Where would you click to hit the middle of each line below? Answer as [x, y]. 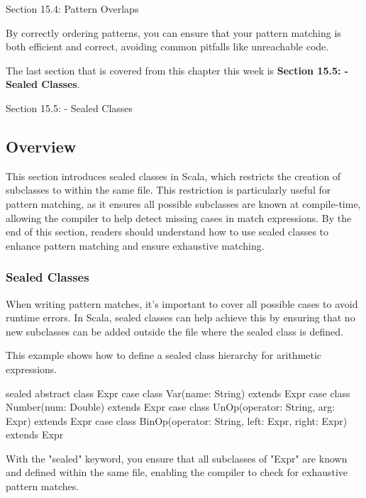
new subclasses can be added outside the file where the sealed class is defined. [174, 331]
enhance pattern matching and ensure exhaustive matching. [135, 245]
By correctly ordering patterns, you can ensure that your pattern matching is [173, 32]
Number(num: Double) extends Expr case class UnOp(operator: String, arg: [171, 407]
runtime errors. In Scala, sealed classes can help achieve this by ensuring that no [181, 317]
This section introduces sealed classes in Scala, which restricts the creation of [173, 176]
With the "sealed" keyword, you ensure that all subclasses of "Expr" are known [177, 458]
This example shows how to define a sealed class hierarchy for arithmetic [164, 355]
